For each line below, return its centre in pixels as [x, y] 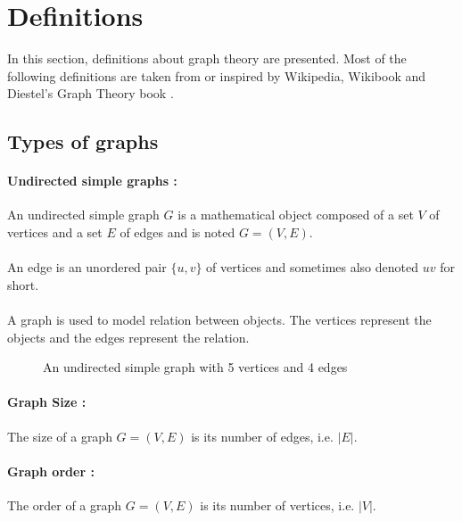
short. [23, 284]
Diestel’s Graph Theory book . [91, 93]
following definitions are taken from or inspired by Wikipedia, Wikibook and [217, 75]
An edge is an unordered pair [87, 267]
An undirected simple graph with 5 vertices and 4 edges [195, 367]
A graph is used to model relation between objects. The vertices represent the [219, 320]
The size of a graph [60, 436]
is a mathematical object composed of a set [296, 215]
